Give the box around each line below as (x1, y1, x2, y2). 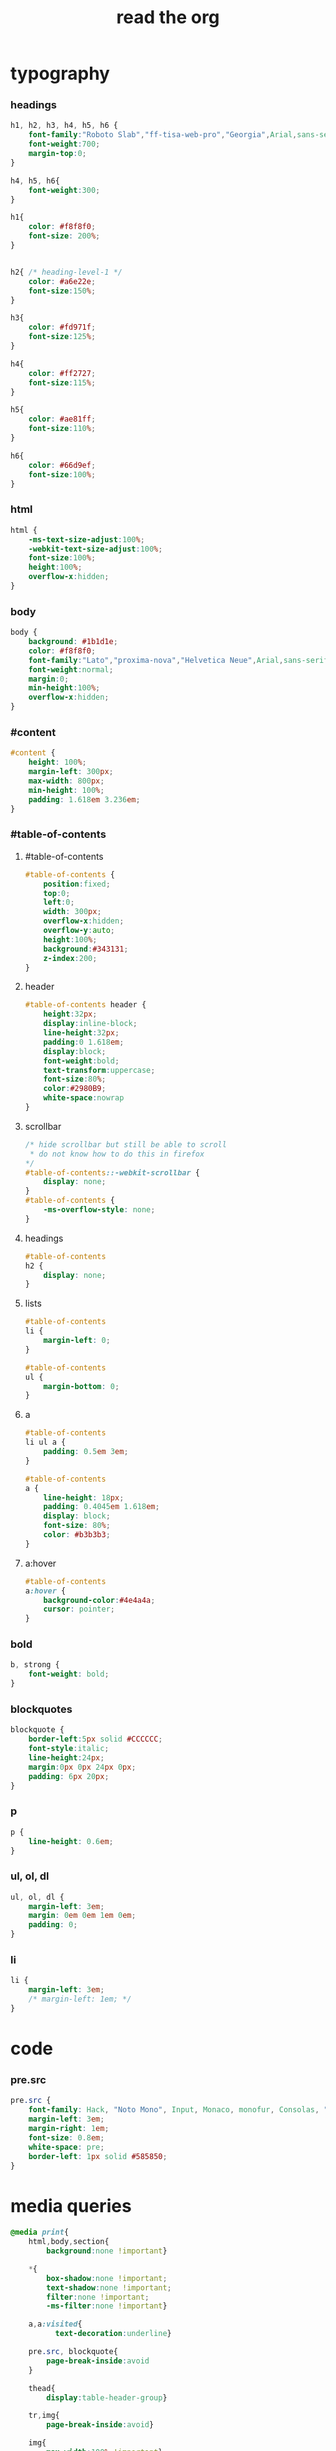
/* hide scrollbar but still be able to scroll (24, 1139, 227, 1150)
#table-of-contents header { (24, 1000, 147, 1010)
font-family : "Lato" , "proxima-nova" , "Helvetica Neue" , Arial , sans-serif (28, 655, 329, 665)
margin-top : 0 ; (28, 149, 87, 159)
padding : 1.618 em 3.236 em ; (28, 794, 141, 805)
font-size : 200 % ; (28, 231, 101, 241)
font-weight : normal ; (28, 664, 114, 675)
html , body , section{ (28, 2237, 110, 2247)
